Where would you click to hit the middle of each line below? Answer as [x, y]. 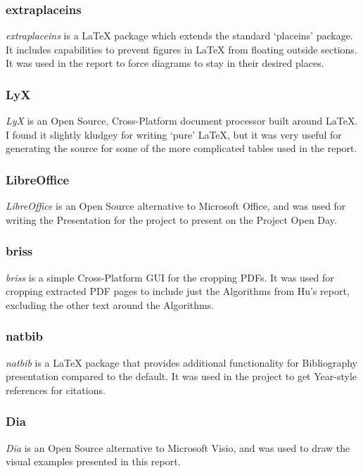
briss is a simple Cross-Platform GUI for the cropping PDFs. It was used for [170, 277]
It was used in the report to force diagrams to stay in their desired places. [165, 63]
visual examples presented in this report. [93, 461]
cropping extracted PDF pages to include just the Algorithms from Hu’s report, [178, 291]
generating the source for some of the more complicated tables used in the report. [181, 148]
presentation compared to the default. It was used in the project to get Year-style [181, 376]
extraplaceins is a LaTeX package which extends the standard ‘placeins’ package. [179, 36]
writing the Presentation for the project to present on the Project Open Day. [171, 219]
